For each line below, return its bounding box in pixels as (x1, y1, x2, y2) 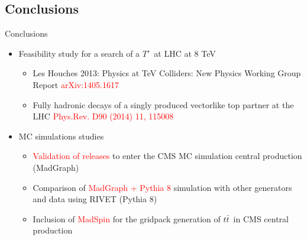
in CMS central (233, 212, 289, 225)
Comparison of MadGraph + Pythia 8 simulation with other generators (33, 181, 292, 193)
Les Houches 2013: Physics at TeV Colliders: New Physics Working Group (33, 67, 301, 79)
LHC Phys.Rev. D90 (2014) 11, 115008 (33, 110, 174, 122)
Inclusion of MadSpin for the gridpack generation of (33, 212, 221, 225)
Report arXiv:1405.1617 (33, 78, 119, 90)
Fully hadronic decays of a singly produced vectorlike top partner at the (33, 98, 294, 111)
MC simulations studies (18, 129, 104, 142)
